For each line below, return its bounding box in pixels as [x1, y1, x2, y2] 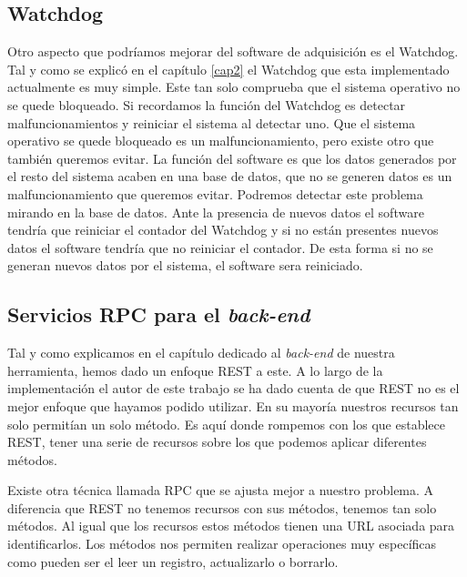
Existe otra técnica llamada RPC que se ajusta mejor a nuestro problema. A [7, 481, 434, 500]
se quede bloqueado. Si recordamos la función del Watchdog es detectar [7, 95, 406, 114]
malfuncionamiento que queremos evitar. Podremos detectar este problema [7, 184, 423, 203]
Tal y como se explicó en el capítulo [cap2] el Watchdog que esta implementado [7, 59, 450, 78]
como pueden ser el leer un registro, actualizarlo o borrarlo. [7, 552, 339, 571]
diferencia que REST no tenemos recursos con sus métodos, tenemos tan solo [7, 498, 437, 517]
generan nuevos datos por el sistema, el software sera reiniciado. [7, 256, 363, 275]
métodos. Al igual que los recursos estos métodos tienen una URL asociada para [7, 516, 455, 535]
